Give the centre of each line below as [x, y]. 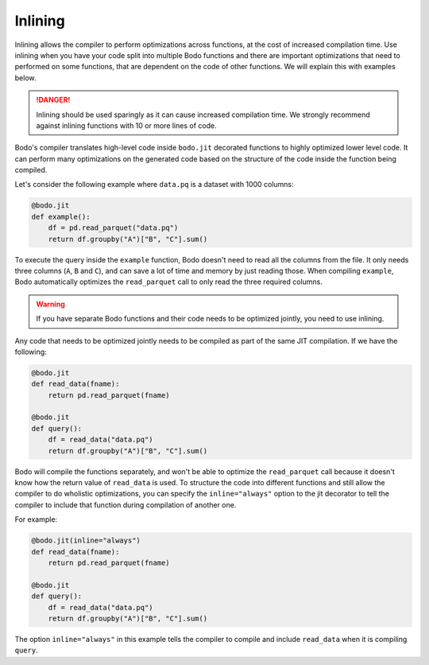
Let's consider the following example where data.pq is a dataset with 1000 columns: [154, 185]
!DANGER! [53, 100]
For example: [36, 519]
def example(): [61, 216]
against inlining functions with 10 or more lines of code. [127, 125]
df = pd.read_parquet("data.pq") [113, 228]
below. [25, 78]
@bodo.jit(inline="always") [86, 541]
